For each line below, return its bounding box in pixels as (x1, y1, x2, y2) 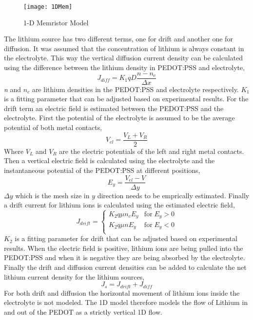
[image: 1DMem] (23, 3, 73, 10)
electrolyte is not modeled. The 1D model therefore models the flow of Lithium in (4, 297, 248, 307)
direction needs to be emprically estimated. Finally (97, 190, 250, 200)
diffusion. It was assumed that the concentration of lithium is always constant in (4, 43, 244, 53)
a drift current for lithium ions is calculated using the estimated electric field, (4, 200, 235, 210)
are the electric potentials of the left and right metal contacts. (59, 146, 244, 156)
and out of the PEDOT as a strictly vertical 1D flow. (4, 306, 162, 317)
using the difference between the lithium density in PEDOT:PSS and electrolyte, (4, 62, 245, 73)
